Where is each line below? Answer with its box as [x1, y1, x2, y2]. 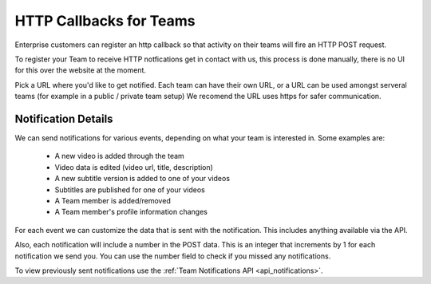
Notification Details [14, 112, 113, 125]
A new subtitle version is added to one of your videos [54, 174, 231, 183]
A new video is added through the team [54, 152, 185, 161]
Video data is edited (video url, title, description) [54, 162, 213, 172]
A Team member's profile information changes [54, 207, 208, 217]
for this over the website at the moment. [14, 65, 147, 75]
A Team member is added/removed [54, 195, 171, 205]
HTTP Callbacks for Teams [14, 12, 196, 30]
